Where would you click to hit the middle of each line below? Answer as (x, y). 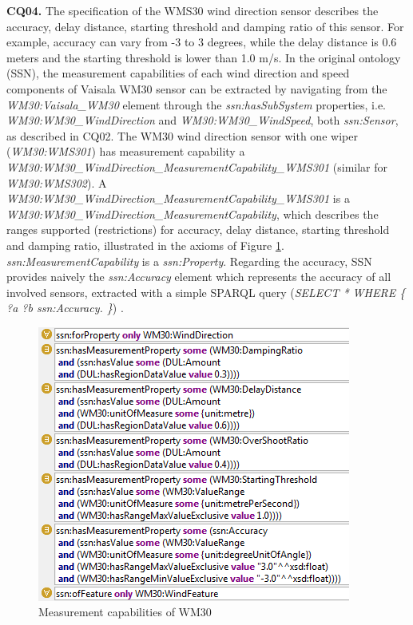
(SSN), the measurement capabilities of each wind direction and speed (178, 73)
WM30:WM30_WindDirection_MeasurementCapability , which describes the (193, 214)
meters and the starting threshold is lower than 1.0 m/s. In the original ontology (204, 57)
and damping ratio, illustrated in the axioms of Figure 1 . (145, 245)
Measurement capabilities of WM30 (125, 612)
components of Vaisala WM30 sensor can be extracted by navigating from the (197, 88)
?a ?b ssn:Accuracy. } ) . (65, 308)
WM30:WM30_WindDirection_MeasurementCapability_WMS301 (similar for (197, 166)
